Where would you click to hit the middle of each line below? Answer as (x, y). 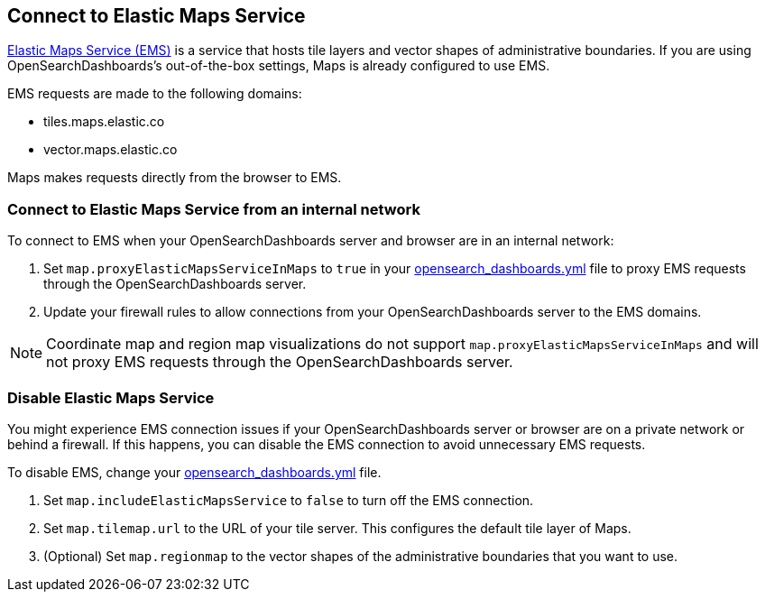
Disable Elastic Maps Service (111, 397)
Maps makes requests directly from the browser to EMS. (175, 178)
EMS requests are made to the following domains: (155, 94)
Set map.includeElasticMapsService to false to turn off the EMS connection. (289, 500)
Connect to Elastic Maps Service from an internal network (214, 209)
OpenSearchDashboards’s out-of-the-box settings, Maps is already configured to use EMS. (279, 66)
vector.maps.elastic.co (111, 150)
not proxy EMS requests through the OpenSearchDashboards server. (280, 362)
